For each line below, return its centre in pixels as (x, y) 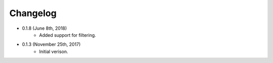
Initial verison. (54, 51)
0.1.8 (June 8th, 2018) (44, 28)
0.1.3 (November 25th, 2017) (51, 44)
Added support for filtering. (67, 35)
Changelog (33, 13)
